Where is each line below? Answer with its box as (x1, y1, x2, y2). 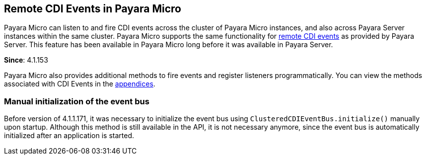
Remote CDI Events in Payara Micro (4, 2, 181, 15)
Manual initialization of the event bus (4, 96, 149, 106)
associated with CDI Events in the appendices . (4, 79, 155, 88)
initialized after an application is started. (4, 131, 134, 140)
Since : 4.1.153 (4, 56, 48, 65)
